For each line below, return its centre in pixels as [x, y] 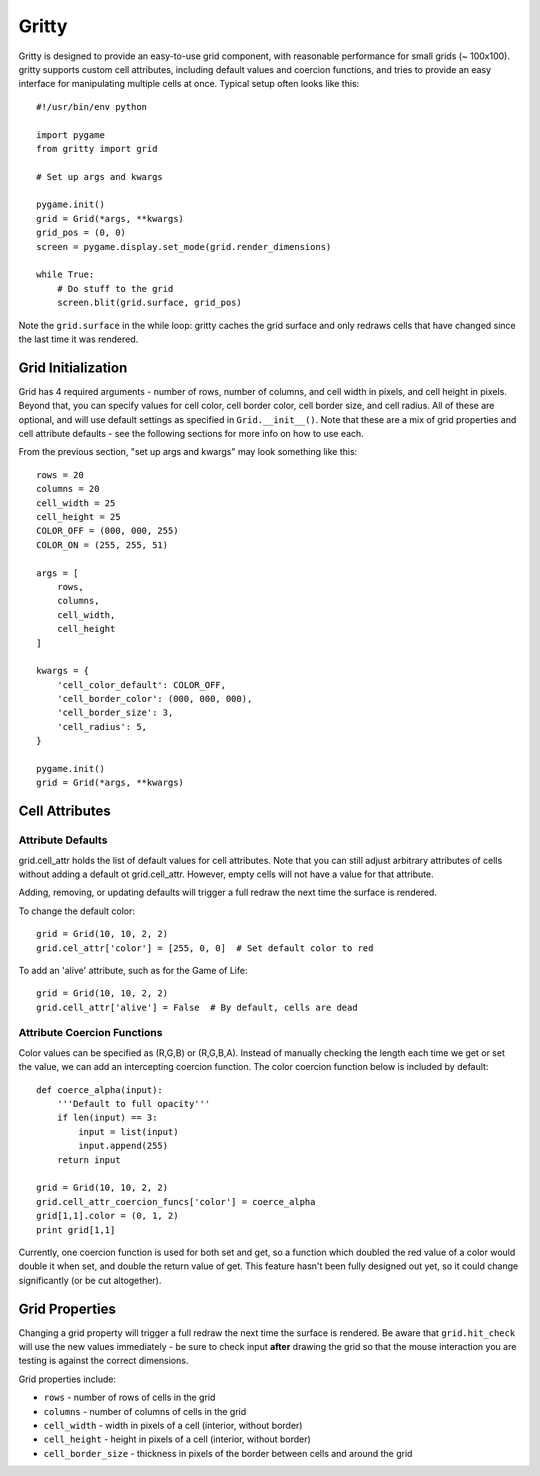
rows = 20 [60, 474]
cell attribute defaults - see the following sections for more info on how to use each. [191, 434]
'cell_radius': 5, [102, 726]
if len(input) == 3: [107, 1118]
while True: [65, 274]
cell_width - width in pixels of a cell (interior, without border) [173, 1425]
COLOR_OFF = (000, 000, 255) [107, 531]
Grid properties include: [67, 1379]
